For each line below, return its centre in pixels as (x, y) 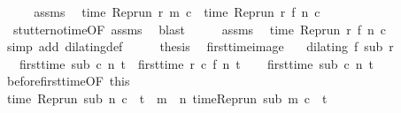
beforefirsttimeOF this (68, 81)
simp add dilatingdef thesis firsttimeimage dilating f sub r (200, 46)
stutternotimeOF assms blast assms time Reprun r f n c (200, 29)
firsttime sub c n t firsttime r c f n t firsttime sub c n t (196, 63)
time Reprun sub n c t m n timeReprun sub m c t (167, 98)
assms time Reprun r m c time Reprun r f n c (177, 11)
